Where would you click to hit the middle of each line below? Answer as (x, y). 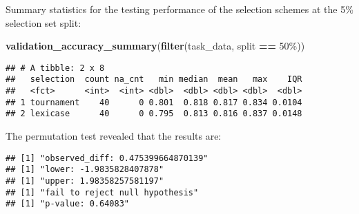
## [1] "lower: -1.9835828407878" (85, 170)
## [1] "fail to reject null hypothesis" (102, 192)
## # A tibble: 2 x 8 (55, 68)
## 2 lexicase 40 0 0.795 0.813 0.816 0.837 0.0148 (154, 114)
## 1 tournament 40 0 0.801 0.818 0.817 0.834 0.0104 (154, 102)
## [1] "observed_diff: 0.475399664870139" (107, 158)
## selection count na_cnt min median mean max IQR (154, 79)
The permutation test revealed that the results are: (114, 136)
